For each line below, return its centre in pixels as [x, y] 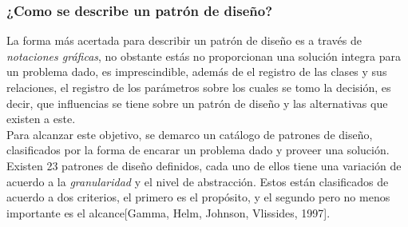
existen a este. [41, 119]
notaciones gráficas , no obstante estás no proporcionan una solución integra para [204, 56]
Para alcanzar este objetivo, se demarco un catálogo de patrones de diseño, [190, 134]
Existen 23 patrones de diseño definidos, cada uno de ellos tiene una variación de [204, 165]
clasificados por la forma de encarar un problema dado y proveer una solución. [198, 150]
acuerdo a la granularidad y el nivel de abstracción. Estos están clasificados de [198, 181]
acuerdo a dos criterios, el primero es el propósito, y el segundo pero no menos [198, 197]
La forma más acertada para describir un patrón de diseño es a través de [184, 40]
